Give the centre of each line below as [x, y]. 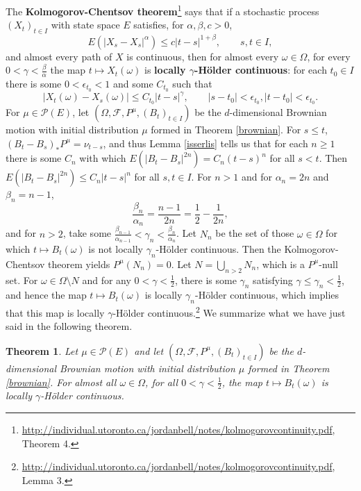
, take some [87, 233]
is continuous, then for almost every [203, 56]
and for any [107, 280]
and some [133, 83]
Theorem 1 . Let [42, 350]
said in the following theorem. [69, 326]
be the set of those [255, 233]
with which [103, 158]
